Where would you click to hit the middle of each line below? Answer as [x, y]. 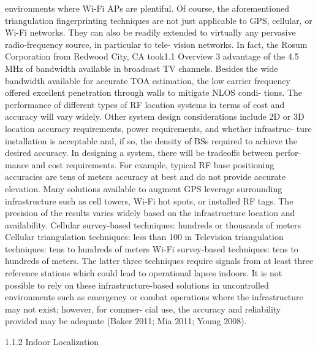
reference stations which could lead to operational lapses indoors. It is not [144, 273]
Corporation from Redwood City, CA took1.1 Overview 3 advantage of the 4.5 [152, 56]
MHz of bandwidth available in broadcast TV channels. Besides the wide [142, 68]
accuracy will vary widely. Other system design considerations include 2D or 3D [155, 116]
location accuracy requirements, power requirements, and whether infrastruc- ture [158, 128]
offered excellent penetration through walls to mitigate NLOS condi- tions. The [154, 92]
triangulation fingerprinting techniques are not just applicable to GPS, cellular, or [159, 20]
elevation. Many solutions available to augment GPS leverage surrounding [144, 188]
